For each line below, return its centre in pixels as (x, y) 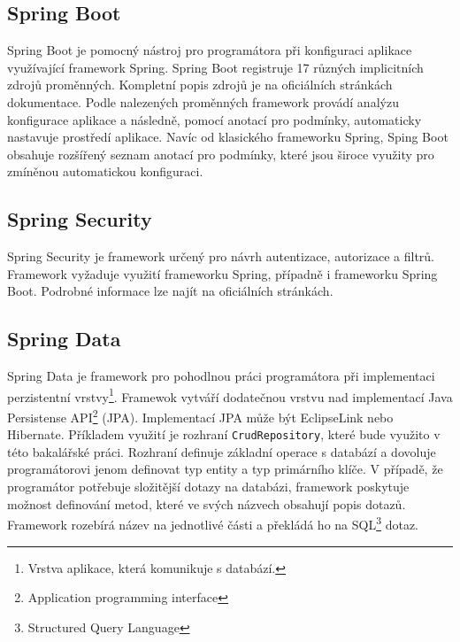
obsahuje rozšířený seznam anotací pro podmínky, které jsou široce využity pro (221, 154)
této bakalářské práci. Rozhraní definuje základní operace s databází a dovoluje (222, 451)
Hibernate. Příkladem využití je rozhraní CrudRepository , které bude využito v (224, 434)
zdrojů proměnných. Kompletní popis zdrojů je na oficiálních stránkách (200, 85)
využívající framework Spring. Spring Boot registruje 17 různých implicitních (215, 67)
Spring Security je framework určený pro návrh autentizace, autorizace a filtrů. (221, 256)
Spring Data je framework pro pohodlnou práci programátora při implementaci (221, 376)
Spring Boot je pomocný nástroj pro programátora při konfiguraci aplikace (210, 50)
